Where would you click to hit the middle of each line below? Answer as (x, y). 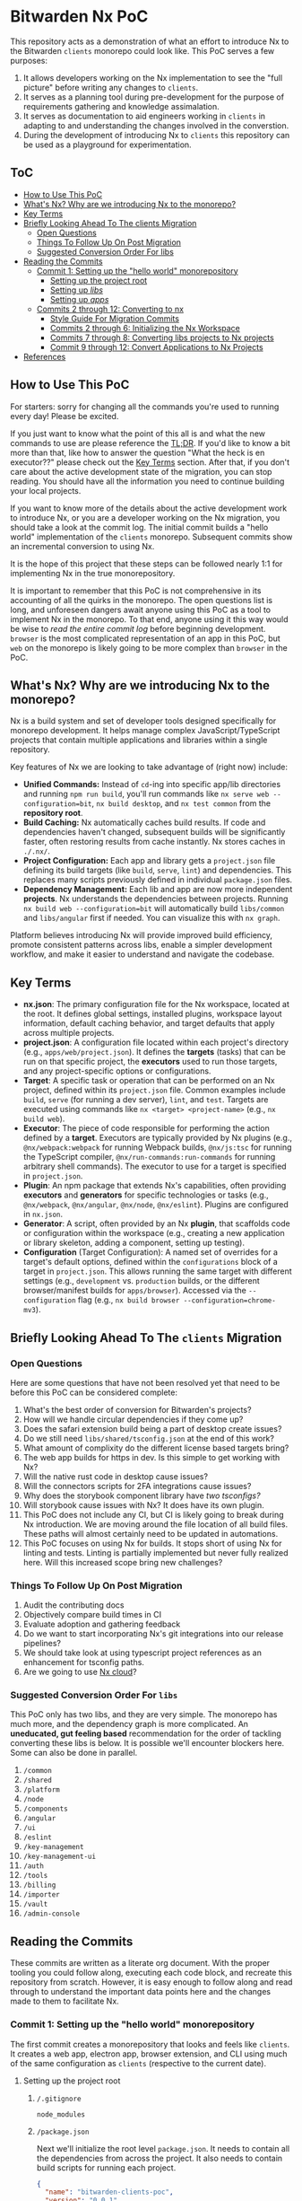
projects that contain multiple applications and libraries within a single (139, 740)
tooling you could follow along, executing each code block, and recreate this (151, 1973)
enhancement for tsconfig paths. (83, 1662)
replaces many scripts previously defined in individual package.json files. (158, 880)
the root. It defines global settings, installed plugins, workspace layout (152, 1014)
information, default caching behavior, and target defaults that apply (149, 1023)
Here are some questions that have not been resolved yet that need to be (145, 1382)
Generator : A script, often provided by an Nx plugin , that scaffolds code (156, 1223)
